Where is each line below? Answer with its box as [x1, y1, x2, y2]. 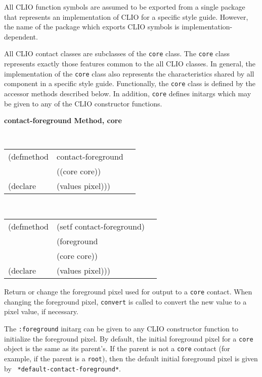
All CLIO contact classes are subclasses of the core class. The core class [4, 48, 230, 59]
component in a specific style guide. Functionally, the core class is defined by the [4, 78, 256, 89]
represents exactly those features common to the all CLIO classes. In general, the [4, 58, 256, 69]
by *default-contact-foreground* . [4, 363, 121, 373]
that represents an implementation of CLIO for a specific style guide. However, [4, 11, 248, 22]
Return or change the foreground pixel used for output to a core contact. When [4, 286, 252, 297]
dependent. [4, 31, 38, 42]
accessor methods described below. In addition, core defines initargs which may [4, 88, 251, 98]
